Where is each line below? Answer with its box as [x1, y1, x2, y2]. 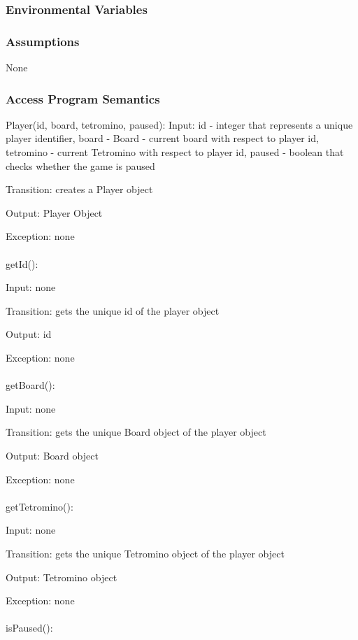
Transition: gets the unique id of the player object [6, 303, 220, 318]
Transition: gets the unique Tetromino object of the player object [6, 546, 285, 560]
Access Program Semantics [6, 90, 160, 107]
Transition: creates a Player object [6, 182, 153, 197]
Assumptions [6, 32, 80, 50]
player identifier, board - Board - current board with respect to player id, [6, 131, 319, 145]
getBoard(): [6, 378, 55, 392]
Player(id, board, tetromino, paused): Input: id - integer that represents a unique [6, 117, 353, 131]
